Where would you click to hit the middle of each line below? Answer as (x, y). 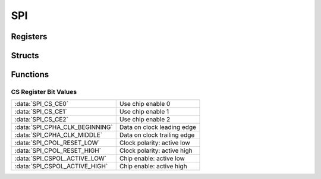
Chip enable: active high (153, 167)
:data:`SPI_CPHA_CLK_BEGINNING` (64, 127)
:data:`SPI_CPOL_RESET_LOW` (57, 143)
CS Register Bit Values (44, 92)
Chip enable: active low (152, 159)
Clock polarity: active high (156, 150)
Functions (30, 75)
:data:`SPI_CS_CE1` (41, 112)
